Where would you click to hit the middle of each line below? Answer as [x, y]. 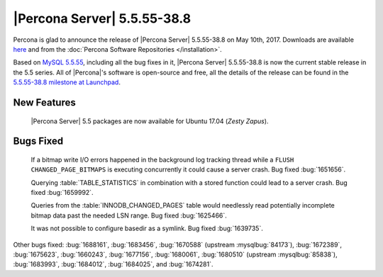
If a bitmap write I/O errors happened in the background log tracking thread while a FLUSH [162, 159]
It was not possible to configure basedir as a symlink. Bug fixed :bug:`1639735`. [147, 228]
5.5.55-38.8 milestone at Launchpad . [67, 82]
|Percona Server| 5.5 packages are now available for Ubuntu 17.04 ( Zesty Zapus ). [150, 121]
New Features [44, 102]
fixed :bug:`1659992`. [62, 193]
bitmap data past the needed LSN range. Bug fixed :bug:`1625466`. [129, 215]
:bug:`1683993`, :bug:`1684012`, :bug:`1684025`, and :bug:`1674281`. [113, 264]
